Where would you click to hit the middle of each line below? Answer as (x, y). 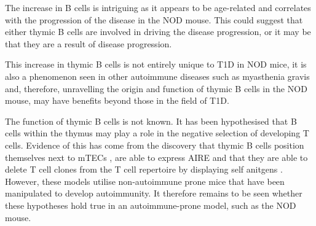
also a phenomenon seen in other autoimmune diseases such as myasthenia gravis (157, 76)
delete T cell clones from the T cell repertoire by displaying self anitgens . (144, 169)
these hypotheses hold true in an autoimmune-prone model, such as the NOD (151, 205)
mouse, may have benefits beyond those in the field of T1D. (117, 100)
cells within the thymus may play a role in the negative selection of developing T (157, 133)
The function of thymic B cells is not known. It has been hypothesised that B (151, 121)
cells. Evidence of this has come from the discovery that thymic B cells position (155, 145)
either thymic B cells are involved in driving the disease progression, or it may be (158, 32)
